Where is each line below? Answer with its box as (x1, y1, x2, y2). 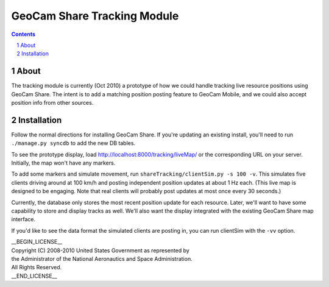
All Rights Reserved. (11, 264, 62, 271)
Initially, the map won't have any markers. (11, 159, 116, 167)
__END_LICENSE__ (11, 272, 57, 280)
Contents (11, 30, 36, 38)
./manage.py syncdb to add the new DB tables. (11, 140, 136, 147)
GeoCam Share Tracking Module (11, 9, 179, 23)
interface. (11, 216, 36, 223)
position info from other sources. (11, 99, 94, 107)
